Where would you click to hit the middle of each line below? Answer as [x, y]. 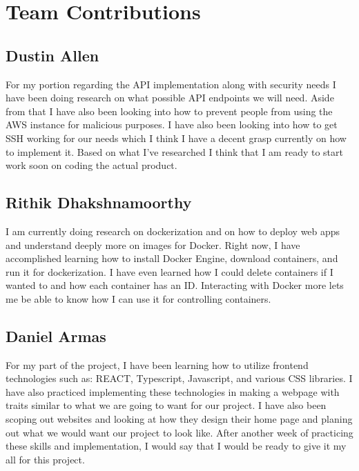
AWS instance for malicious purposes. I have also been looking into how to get [172, 124]
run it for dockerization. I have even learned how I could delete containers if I [169, 271]
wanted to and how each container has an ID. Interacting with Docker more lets [175, 285]
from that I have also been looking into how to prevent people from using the [169, 111]
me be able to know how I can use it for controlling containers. [138, 298]
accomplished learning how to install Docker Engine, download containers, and [172, 258]
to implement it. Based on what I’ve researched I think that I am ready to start [174, 151]
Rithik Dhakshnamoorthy [99, 202]
